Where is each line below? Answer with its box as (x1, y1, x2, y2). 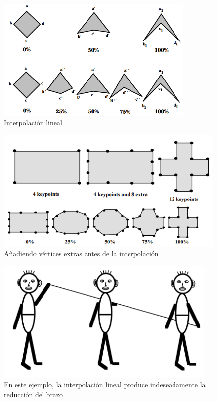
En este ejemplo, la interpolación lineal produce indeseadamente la (4, 379, 206, 390)
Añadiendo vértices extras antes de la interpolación (4, 248, 159, 259)
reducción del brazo (4, 389, 63, 399)
